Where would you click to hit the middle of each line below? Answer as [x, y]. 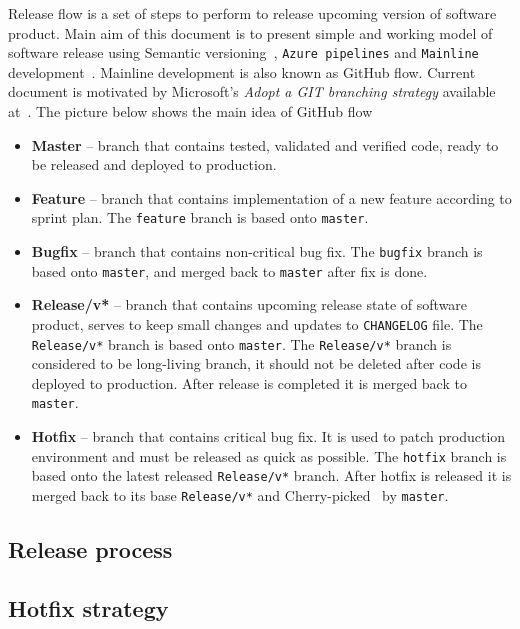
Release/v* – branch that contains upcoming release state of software [249, 304]
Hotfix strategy [88, 607]
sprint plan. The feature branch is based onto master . [200, 217]
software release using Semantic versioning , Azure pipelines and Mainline [243, 52]
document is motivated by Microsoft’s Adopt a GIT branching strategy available [252, 91]
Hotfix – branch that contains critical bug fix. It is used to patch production [268, 436]
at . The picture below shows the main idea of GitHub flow [190, 111]
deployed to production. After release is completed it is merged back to [249, 382]
